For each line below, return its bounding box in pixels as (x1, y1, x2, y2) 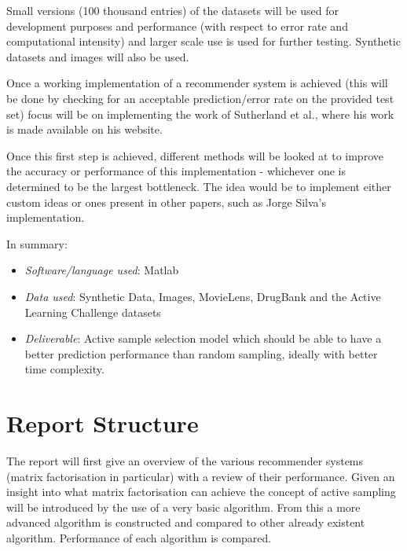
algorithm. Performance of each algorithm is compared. (6, 529, 272, 545)
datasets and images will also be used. (6, 48, 189, 64)
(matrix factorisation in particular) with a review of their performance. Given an (6, 468, 395, 484)
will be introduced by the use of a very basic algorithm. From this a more (6, 498, 361, 515)
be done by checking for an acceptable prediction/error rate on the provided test (6, 90, 394, 106)
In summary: (6, 235, 68, 252)
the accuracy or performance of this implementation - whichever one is (6, 163, 346, 179)
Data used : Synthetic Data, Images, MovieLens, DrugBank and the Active (24, 288, 381, 304)
